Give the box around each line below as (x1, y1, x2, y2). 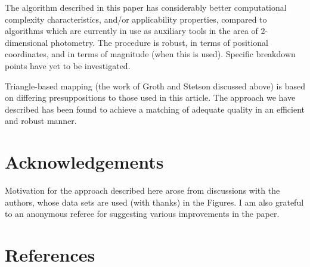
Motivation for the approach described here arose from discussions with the (5, 184, 280, 197)
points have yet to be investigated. (5, 59, 131, 72)
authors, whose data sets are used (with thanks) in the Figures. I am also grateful (5, 195, 304, 208)
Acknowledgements (5, 150, 164, 174)
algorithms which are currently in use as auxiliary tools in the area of (5, 24, 258, 37)
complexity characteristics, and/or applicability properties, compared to (5, 13, 267, 25)
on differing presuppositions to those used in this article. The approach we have (5, 91, 296, 104)
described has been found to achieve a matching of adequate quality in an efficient (5, 103, 305, 115)
